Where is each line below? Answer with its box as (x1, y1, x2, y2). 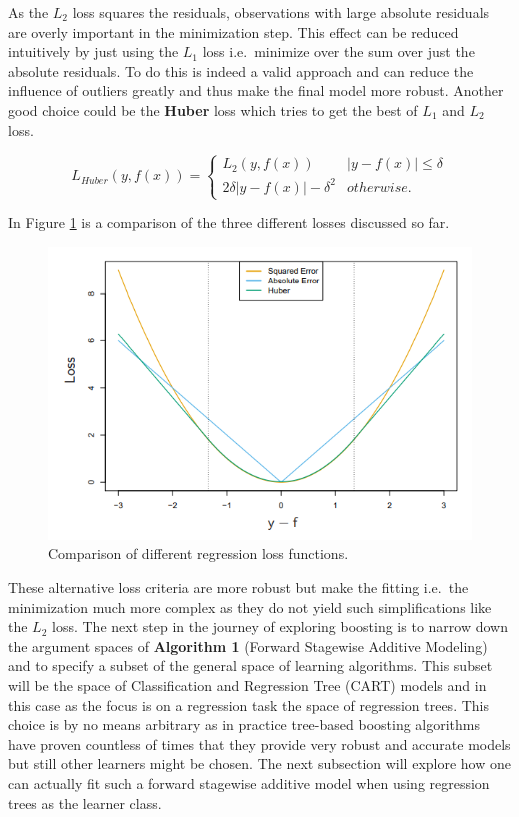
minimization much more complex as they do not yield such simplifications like (8, 596, 492, 617)
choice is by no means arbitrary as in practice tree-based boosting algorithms (8, 714, 481, 735)
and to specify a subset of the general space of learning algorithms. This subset (8, 655, 493, 676)
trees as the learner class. (8, 792, 162, 813)
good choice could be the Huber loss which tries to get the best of (8, 99, 418, 120)
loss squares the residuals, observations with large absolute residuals (72, 2, 490, 22)
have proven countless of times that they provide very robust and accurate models (8, 733, 511, 754)
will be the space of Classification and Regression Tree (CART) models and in (8, 675, 487, 695)
